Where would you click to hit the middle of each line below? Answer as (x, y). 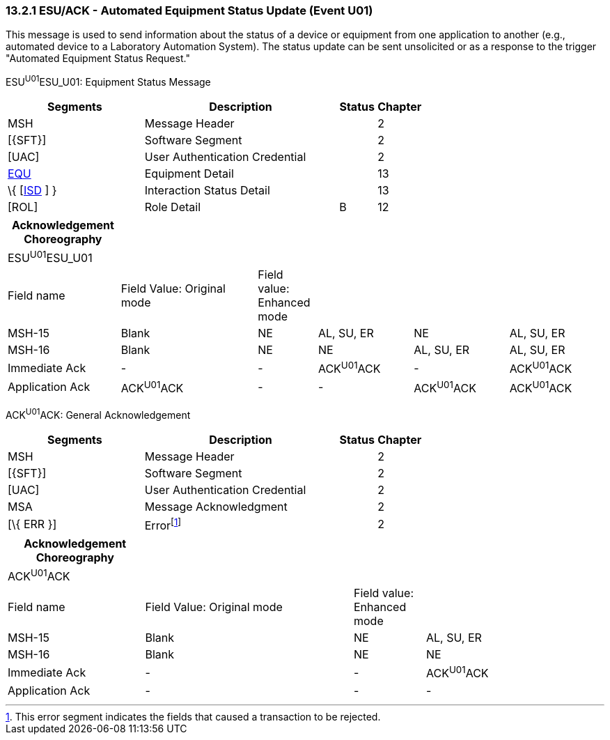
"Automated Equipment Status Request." (98, 59)
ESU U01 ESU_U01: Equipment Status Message (108, 81)
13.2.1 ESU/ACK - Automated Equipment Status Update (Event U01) (189, 10)
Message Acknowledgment (216, 506)
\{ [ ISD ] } (32, 191)
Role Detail (173, 207)
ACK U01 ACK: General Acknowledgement (98, 414)
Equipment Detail (189, 174)
